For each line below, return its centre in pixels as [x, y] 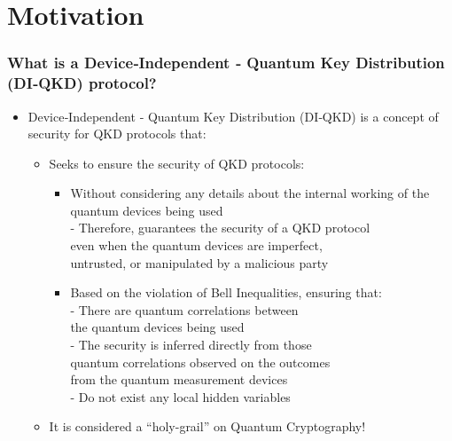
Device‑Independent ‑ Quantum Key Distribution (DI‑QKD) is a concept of [233, 116]
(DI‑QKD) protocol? [82, 83]
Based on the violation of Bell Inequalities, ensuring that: [226, 292]
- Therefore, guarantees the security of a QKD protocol [220, 228]
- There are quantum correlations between [184, 309]
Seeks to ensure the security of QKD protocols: [177, 163]
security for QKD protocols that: [117, 134]
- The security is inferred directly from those [191, 345]
